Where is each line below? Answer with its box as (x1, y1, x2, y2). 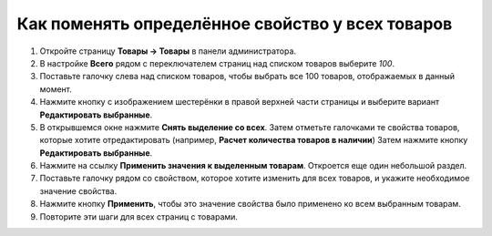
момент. (39, 83, 73, 95)
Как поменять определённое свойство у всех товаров (16, 14, 453, 34)
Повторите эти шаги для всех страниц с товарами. (39, 210, 239, 222)
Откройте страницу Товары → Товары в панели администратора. (39, 46, 296, 56)
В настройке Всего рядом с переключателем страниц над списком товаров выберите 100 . (39, 57, 395, 68)
